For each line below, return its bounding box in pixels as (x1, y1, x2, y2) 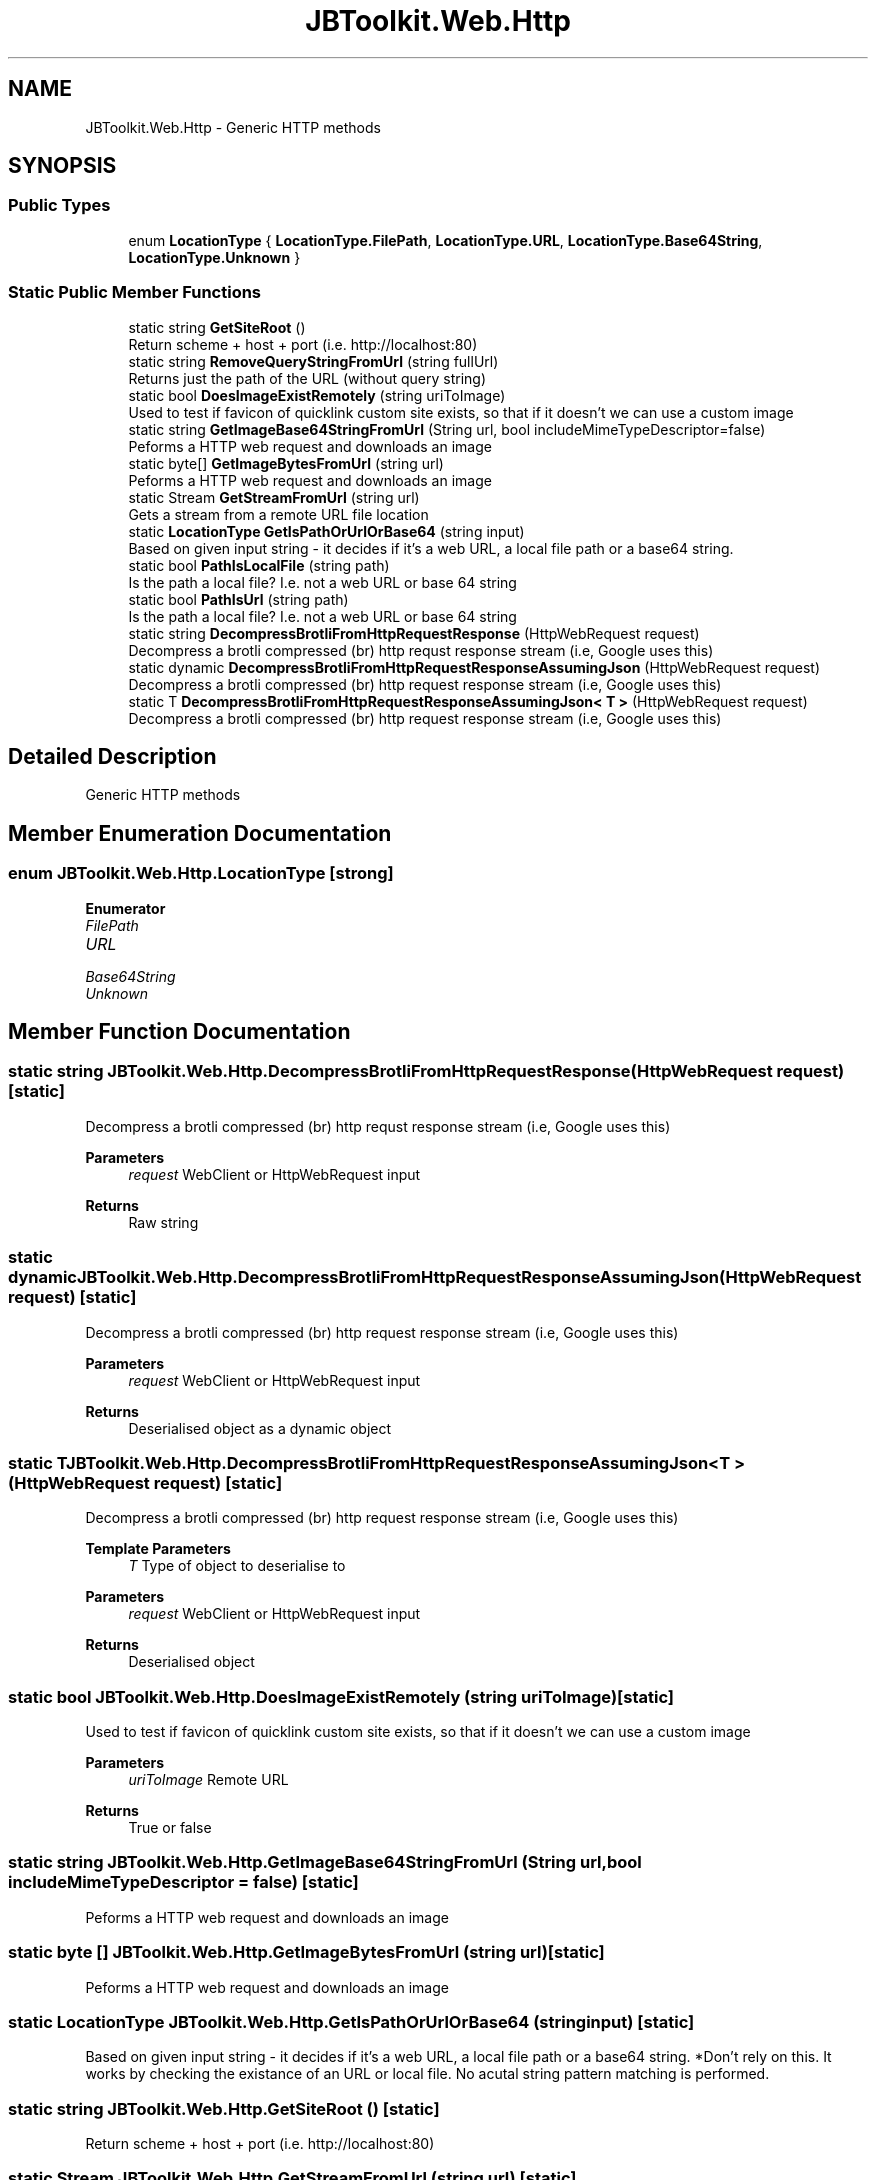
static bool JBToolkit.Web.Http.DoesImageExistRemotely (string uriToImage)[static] (8, 1686, 674, 1707)
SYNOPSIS (8, 153, 117, 179)
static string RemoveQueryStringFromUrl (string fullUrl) (128, 352, 499, 370)
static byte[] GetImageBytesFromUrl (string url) (128, 454, 444, 472)
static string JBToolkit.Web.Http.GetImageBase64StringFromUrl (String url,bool (8, 1852, 642, 1873)
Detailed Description (8, 743, 217, 769)
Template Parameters (85, 1540, 231, 1558)
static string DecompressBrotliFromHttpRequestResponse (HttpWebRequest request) (128, 624, 700, 642)
